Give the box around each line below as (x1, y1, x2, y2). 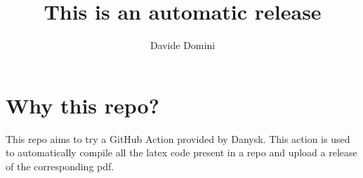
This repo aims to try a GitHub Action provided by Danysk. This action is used (6, 131, 350, 146)
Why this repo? (6, 90, 159, 119)
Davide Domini (150, 38, 216, 53)
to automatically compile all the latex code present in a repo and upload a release (6, 145, 357, 160)
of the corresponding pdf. (6, 158, 114, 173)
